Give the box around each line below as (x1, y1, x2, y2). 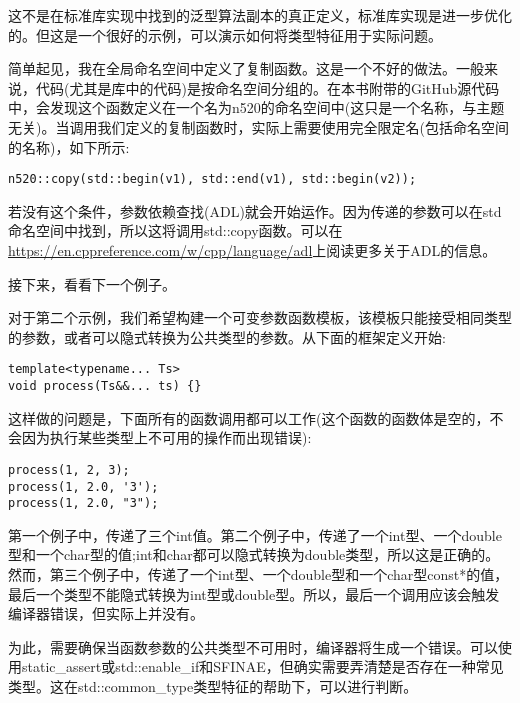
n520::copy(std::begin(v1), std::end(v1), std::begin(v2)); (8, 172, 417, 187)
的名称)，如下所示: (8, 136, 130, 157)
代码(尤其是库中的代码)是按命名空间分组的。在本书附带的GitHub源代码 (35, 77, 500, 98)
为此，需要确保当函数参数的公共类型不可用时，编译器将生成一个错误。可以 (8, 636, 498, 657)
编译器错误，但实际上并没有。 (8, 603, 204, 624)
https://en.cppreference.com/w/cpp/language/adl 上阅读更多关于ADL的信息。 (8, 240, 497, 260)
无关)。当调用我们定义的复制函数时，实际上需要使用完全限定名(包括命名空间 (8, 116, 509, 137)
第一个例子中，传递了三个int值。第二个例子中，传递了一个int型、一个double (8, 524, 502, 545)
